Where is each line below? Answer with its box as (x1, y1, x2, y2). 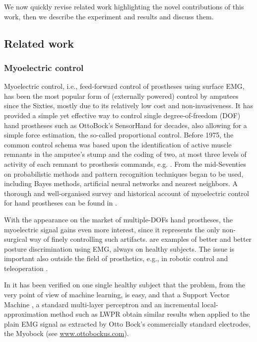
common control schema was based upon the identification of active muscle (4, 139, 232, 149)
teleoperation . (4, 263, 48, 273)
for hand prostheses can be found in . (4, 198, 117, 208)
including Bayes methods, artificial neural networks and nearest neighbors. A (4, 178, 238, 189)
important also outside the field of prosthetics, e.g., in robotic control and (4, 253, 228, 264)
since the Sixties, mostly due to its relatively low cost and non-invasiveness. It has (4, 100, 253, 111)
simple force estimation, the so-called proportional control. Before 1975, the (4, 130, 234, 140)
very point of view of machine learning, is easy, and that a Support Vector (4, 289, 230, 300)
